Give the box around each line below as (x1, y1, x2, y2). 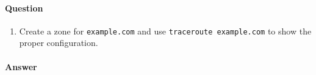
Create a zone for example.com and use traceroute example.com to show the (19, 24, 312, 37)
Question (5, 1, 43, 14)
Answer (5, 60, 37, 73)
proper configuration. (19, 36, 98, 49)
